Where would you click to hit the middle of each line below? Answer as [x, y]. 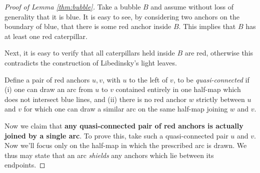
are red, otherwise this [219, 53]
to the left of [148, 79]
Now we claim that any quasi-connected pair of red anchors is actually [124, 125]
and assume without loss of [192, 6]
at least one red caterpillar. [46, 36]
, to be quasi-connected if [211, 79]
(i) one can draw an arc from [49, 89]
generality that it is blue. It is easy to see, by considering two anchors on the [122, 16]
